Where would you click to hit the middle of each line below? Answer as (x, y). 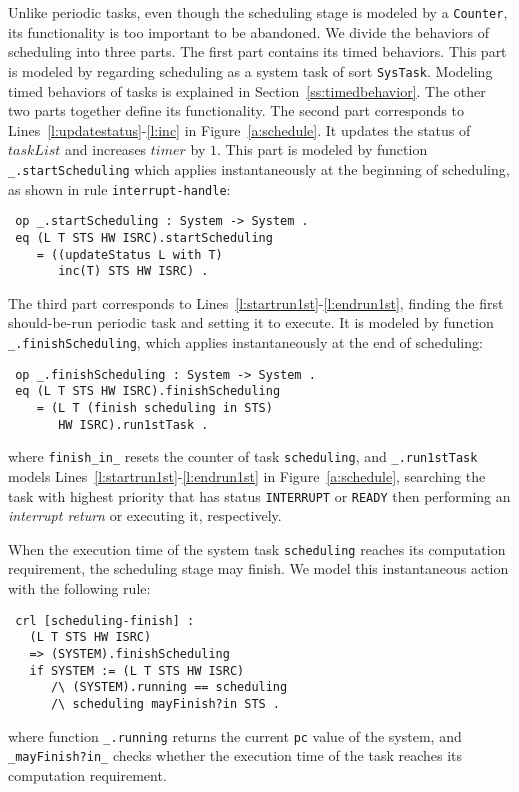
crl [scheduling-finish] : (105, 620)
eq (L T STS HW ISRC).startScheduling (144, 237)
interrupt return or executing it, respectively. (145, 515)
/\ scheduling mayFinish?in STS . (165, 703)
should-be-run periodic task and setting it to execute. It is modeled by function (251, 322)
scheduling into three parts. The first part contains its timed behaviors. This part (257, 51)
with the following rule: (79, 588)
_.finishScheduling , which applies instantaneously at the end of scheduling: (245, 342)
